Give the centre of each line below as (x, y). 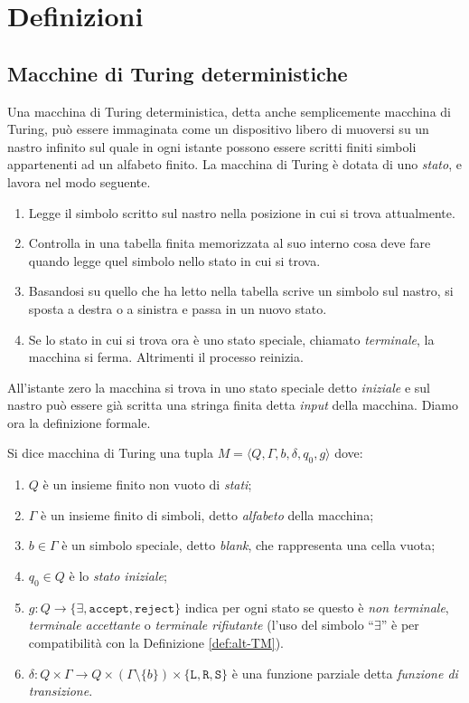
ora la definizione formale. (79, 422)
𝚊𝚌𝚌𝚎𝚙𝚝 (109, 608)
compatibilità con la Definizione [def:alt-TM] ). (156, 643)
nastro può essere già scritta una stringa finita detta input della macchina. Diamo (233, 405)
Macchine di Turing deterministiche (178, 73)
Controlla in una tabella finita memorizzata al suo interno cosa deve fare (230, 243)
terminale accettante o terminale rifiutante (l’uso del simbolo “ (201, 625)
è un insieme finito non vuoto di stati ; (147, 484)
